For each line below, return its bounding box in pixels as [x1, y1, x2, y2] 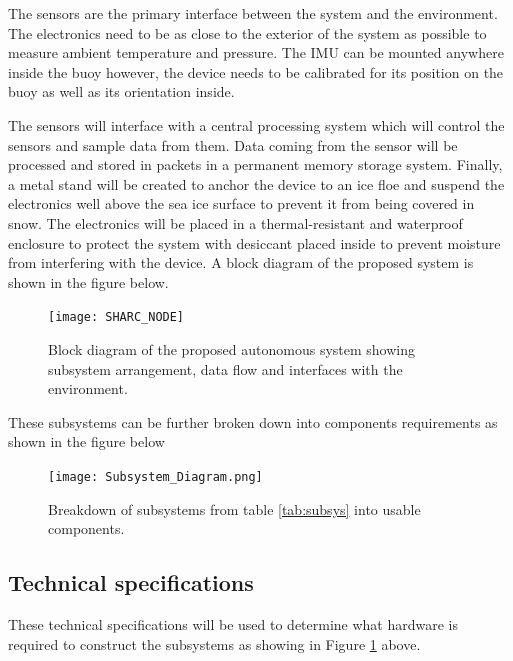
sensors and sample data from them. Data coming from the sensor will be [8, 134, 458, 155]
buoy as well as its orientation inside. [8, 81, 235, 102]
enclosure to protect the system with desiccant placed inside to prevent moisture [8, 232, 501, 253]
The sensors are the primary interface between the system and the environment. [8, 3, 498, 23]
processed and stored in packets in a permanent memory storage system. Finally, [8, 154, 503, 175]
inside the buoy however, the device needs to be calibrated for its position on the [8, 61, 504, 82]
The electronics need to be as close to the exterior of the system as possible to [8, 22, 487, 43]
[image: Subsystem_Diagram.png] [48, 469, 263, 484]
